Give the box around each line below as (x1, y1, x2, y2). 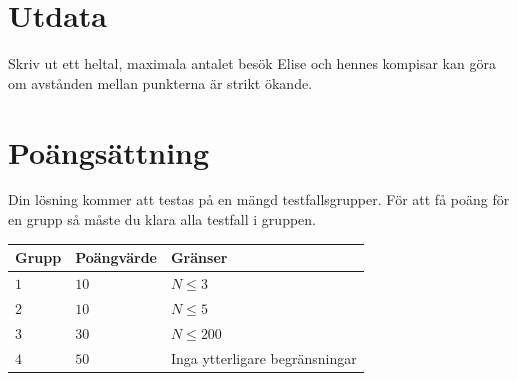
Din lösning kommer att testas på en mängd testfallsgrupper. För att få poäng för (8, 189, 510, 210)
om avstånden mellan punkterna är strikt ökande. (8, 72, 313, 93)
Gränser (170, 247, 228, 268)
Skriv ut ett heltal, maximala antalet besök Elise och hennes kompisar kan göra (8, 53, 496, 74)
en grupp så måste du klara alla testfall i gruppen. (8, 209, 316, 230)
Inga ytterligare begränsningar (170, 347, 357, 368)
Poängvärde (75, 247, 157, 268)
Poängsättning (8, 131, 210, 172)
